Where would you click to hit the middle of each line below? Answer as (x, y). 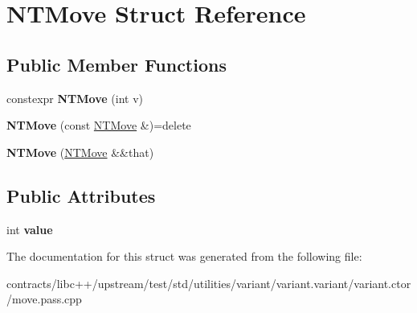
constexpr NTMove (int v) (75, 98)
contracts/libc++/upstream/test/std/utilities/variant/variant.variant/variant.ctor (209, 283)
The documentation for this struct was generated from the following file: (184, 256)
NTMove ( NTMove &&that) (80, 152)
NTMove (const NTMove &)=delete (99, 125)
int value (30, 229)
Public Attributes (81, 195)
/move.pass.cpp (44, 299)
